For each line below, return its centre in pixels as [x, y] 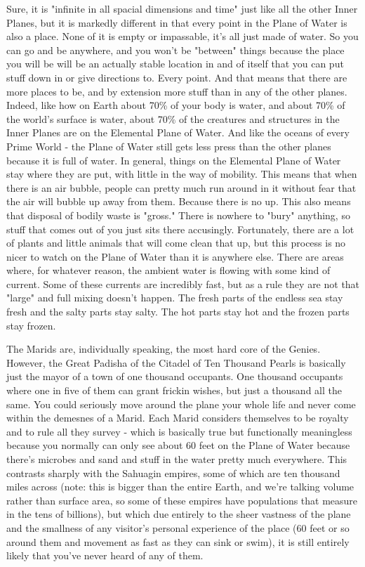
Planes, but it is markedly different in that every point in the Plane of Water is [177, 22]
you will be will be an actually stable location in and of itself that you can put [175, 64]
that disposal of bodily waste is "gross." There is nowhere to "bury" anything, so [178, 215]
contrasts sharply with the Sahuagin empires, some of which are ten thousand [173, 472]
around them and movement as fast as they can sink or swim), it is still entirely [178, 541]
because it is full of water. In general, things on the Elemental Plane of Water [174, 160]
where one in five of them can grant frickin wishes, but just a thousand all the [174, 390]
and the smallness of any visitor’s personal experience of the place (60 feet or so [178, 527]
